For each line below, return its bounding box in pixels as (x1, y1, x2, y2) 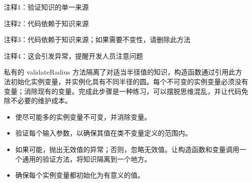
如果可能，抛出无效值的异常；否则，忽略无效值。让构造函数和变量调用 (15, 144, 239, 154)
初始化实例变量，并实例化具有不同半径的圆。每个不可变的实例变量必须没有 (10, 76, 248, 86)
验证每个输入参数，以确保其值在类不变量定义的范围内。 (15, 128, 192, 138)
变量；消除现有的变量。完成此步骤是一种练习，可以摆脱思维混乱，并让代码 (4, 86, 241, 96)
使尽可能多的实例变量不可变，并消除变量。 (15, 111, 151, 122)
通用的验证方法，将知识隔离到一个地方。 (22, 153, 151, 164)
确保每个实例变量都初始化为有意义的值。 (15, 170, 144, 180)
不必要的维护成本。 (10, 95, 72, 106)
